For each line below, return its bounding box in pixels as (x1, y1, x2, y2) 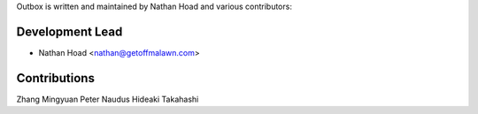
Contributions (16, 71, 95, 86)
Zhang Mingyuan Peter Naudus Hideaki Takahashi (16, 94, 199, 104)
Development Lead (16, 24, 123, 39)
